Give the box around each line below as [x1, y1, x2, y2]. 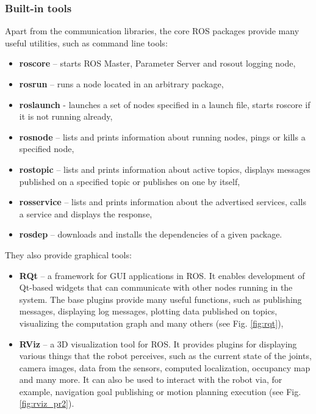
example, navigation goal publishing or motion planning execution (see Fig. [19, 385, 301, 398]
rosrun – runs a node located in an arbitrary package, [19, 78, 224, 90]
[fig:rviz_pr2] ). [19, 397, 74, 410]
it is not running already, [19, 110, 113, 123]
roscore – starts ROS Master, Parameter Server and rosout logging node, [19, 57, 296, 70]
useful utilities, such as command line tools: [5, 36, 168, 49]
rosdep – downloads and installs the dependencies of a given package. [19, 228, 282, 241]
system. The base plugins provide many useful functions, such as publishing [19, 292, 302, 305]
